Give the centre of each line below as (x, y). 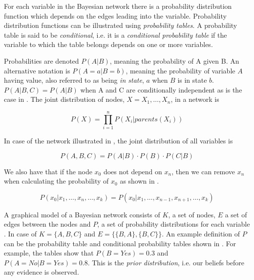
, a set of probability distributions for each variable (174, 224)
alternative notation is (37, 70)
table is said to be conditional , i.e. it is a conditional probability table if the (116, 35)
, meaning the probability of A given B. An (174, 60)
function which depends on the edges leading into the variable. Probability (115, 15)
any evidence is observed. (42, 272)
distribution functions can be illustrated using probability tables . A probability (121, 25)
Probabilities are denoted (42, 60)
